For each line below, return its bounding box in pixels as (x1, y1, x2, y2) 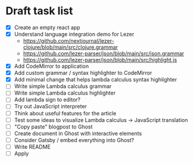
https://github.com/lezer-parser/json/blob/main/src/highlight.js (23, 57, 177, 64)
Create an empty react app (14, 24, 81, 31)
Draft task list (5, 4, 73, 18)
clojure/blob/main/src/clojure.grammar (23, 43, 118, 51)
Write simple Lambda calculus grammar (14, 83, 112, 90)
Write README (14, 143, 51, 150)
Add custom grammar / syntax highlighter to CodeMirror (14, 70, 152, 77)
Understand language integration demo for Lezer (14, 31, 134, 37)
